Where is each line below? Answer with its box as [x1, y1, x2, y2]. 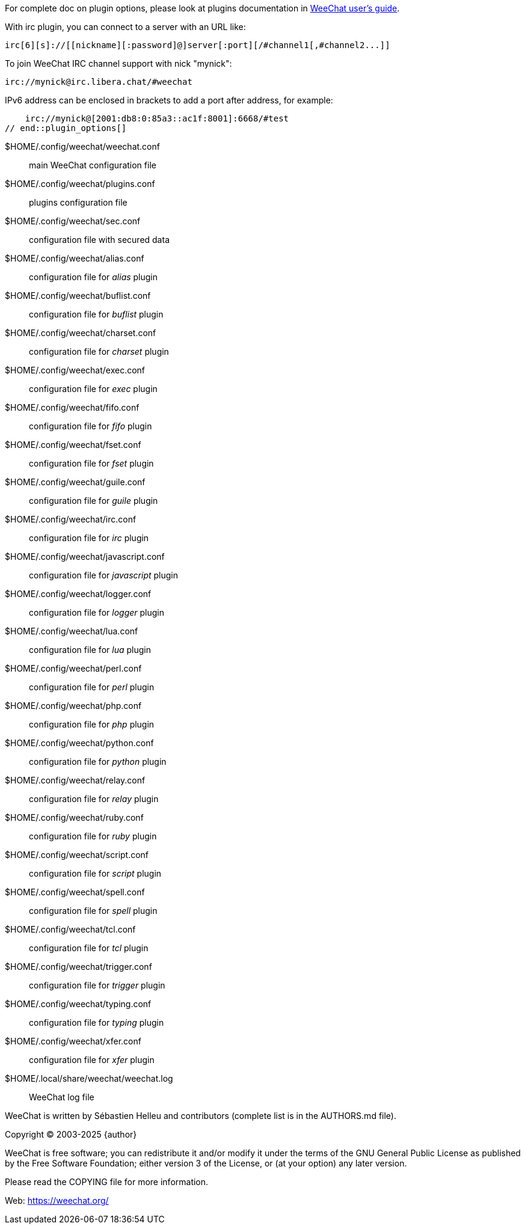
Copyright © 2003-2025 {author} [5, 1129, 137, 1139]
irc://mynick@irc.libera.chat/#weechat [5, 77, 192, 87]
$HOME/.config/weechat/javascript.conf [5, 551, 165, 562]
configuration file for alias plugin [29, 272, 158, 282]
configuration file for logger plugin [29, 607, 164, 618]
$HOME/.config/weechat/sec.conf [5, 216, 141, 226]
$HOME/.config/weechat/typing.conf [5, 999, 152, 1009]
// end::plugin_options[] [5, 123, 127, 133]
